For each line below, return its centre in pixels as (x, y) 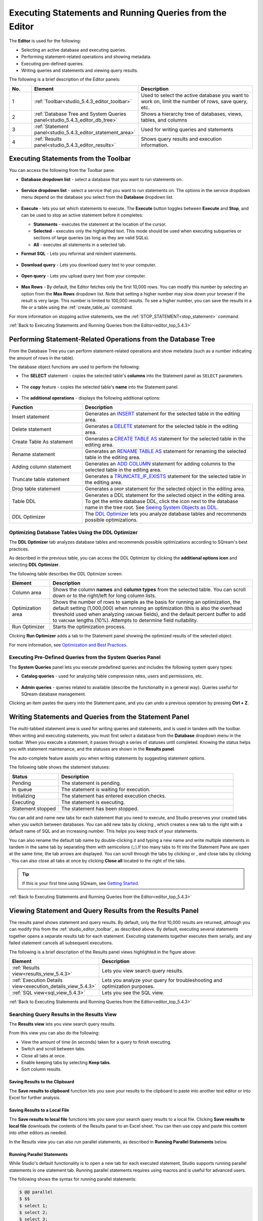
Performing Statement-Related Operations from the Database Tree (112, 339)
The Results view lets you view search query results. (62, 1024)
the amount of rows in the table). (42, 358)
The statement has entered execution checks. (114, 796)
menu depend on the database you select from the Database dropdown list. (97, 197)
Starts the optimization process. (89, 627)
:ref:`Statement (51, 126)
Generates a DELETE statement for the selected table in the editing (161, 426)
